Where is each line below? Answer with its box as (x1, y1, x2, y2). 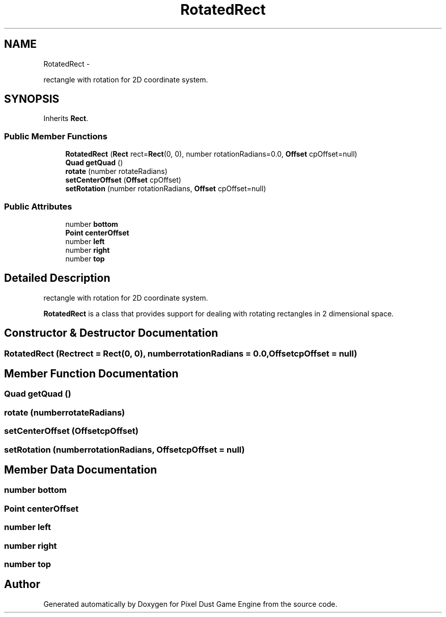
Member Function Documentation (4, 367, 179, 380)
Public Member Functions (4, 131, 107, 141)
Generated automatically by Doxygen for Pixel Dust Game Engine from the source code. (43, 599, 338, 608)
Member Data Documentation (4, 463, 157, 477)
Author (4, 578, 40, 591)
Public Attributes (4, 201, 72, 212)
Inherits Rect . (43, 114, 89, 123)
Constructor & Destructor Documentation (4, 327, 218, 340)
